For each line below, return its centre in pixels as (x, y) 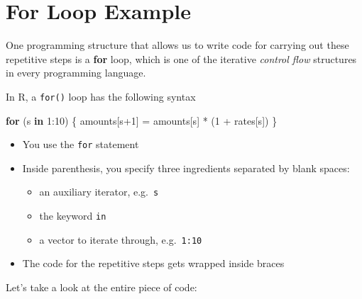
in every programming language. (76, 73)
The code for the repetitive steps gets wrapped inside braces (153, 263)
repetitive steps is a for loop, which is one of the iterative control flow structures (181, 58)
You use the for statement (81, 144)
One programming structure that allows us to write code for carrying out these (177, 45)
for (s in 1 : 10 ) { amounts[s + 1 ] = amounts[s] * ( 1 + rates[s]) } (142, 120)
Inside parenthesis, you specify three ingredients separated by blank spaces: (186, 168)
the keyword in (73, 216)
